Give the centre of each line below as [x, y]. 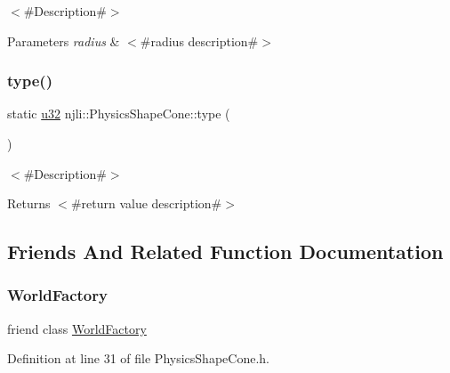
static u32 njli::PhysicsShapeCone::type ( [119, 114]
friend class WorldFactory [77, 328]
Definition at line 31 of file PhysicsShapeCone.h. [138, 358]
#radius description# [199, 41]
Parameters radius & [64, 41]
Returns [29, 203]
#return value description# [146, 203]
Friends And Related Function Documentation [225, 251]
